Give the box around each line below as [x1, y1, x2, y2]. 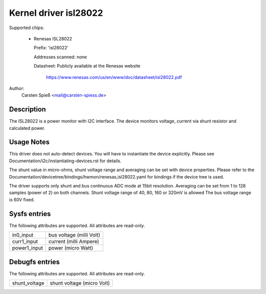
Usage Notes [9, 138, 50, 147]
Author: [9, 85, 25, 91]
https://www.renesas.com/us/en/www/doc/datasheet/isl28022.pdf [46, 74, 182, 80]
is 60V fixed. [9, 196, 35, 202]
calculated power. [9, 125, 45, 131]
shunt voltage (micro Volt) [50, 280, 110, 287]
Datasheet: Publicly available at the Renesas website [33, 63, 140, 69]
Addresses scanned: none [33, 54, 87, 60]
